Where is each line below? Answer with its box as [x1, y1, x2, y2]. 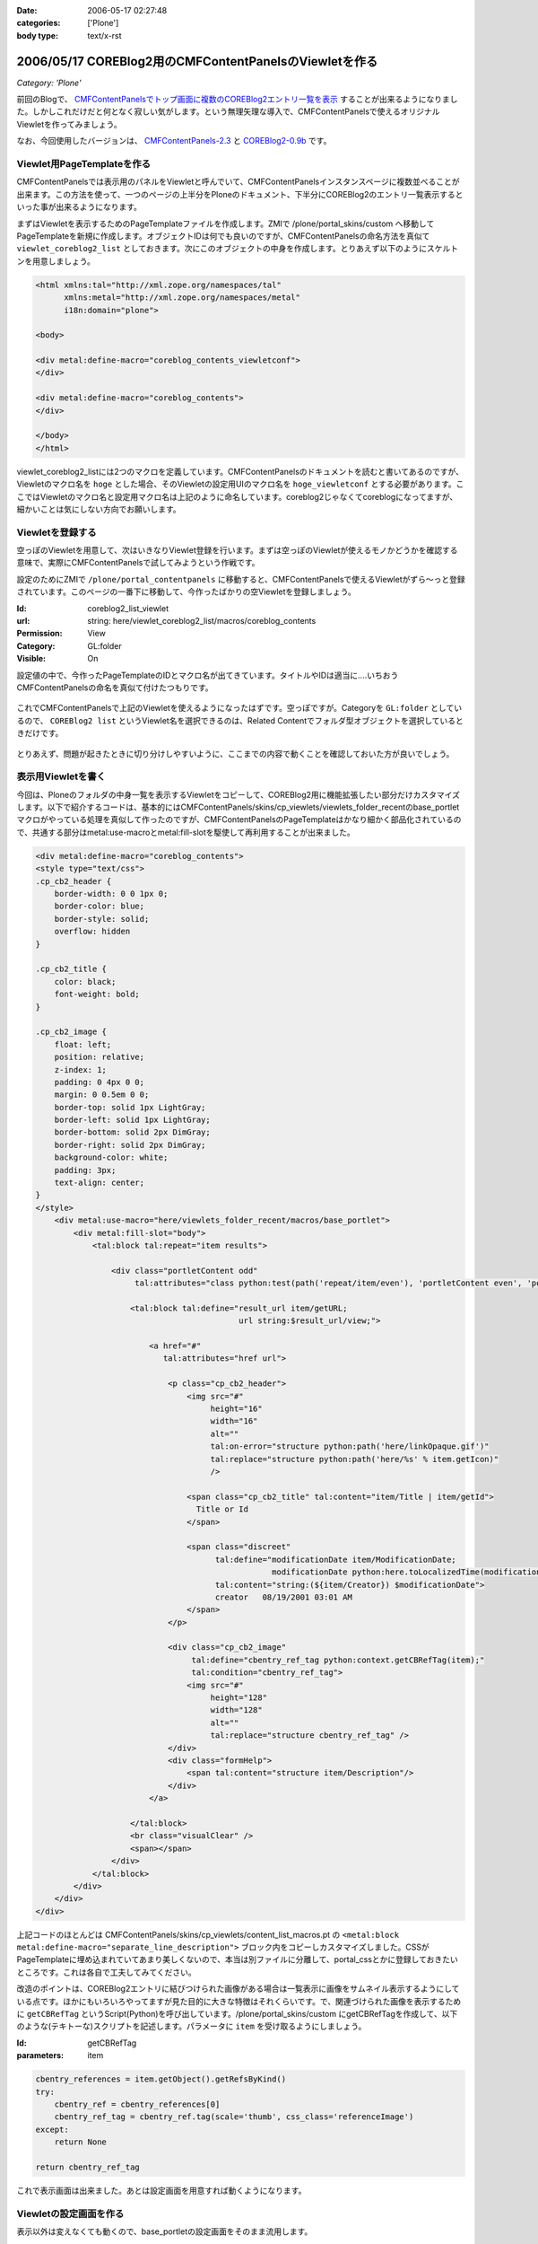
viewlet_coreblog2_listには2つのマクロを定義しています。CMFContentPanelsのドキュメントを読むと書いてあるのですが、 [16, 466, 464, 477]
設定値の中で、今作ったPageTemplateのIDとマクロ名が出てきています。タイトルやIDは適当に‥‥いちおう [16, 670, 399, 680]
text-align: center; [54, 1178, 145, 1188]
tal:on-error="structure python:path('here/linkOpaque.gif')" [210, 1442, 490, 1451]
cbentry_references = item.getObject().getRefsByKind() [35, 2074, 287, 2084]
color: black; [54, 977, 117, 986]
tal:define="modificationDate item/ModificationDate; [214, 1554, 456, 1565]
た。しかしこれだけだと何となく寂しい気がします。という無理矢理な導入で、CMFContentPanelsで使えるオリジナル [16, 106, 440, 117]
